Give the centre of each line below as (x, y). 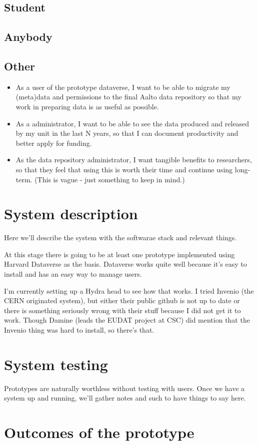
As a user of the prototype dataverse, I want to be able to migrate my (123, 87)
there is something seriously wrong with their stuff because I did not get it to (122, 310)
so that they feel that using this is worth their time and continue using (124, 169)
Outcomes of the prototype (99, 432)
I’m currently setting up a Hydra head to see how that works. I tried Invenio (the (129, 290)
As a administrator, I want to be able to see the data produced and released (132, 123)
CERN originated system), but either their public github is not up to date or (122, 300)
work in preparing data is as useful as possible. (87, 106)
